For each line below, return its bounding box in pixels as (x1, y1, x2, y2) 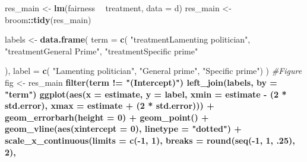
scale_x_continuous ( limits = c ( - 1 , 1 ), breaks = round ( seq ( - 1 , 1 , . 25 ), (5, 134, 295, 146)
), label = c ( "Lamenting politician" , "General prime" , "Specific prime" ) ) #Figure (5, 64, 302, 77)
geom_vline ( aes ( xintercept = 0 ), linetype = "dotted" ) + (5, 122, 242, 135)
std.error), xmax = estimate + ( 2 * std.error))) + (5, 99, 214, 112)
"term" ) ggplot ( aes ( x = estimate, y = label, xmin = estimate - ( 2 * (5, 88, 287, 100)
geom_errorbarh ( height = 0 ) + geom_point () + (5, 111, 209, 123)
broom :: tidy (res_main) (5, 13, 91, 25)
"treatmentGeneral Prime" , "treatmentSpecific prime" (5, 44, 198, 57)
